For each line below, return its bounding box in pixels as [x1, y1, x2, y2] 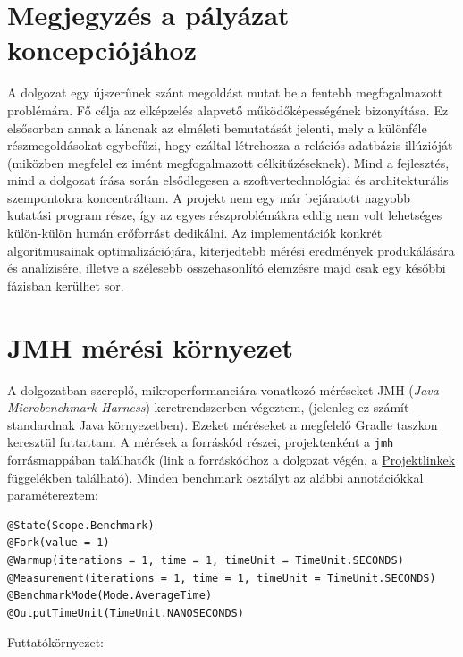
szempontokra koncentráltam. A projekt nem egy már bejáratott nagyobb [7, 188, 411, 206]
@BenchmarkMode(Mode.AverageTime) [7, 589, 213, 602]
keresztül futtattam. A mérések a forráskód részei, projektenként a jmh [7, 433, 394, 451]
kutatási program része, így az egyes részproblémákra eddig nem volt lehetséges [7, 206, 442, 224]
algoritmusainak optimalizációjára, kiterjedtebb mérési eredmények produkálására [7, 240, 455, 259]
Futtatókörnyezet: [7, 633, 104, 652]
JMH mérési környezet [7, 328, 294, 365]
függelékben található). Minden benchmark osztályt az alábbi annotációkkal [7, 467, 424, 486]
